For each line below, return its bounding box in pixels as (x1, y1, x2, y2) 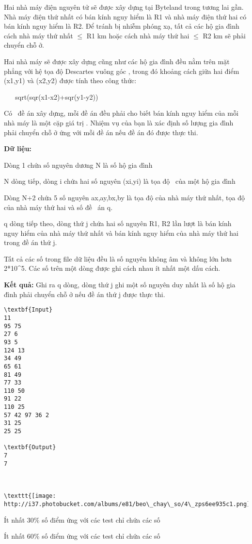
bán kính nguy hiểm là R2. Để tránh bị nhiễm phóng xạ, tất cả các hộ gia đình (4, 21, 239, 31)
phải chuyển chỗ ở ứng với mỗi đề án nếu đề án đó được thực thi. (4, 127, 198, 137)
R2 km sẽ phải (203, 30, 246, 40)
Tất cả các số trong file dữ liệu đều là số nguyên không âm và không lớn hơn (4, 253, 232, 263)
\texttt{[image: (4, 492, 56, 500)
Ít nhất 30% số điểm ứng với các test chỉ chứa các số (4, 514, 160, 525)
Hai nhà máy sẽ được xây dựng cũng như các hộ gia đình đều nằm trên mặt (4, 56, 230, 66)
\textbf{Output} (4, 444, 56, 451)
